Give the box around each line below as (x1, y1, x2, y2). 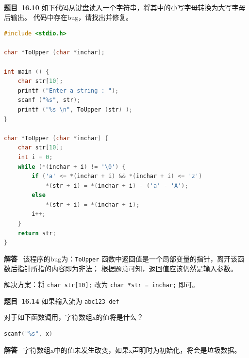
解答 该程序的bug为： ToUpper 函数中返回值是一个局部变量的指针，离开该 (4, 253, 238, 263)
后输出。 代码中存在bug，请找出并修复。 (4, 12, 133, 22)
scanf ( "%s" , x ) (4, 330, 53, 337)
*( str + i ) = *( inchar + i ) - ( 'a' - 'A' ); (45, 182, 188, 189)
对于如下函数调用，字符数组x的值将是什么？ (4, 312, 144, 322)
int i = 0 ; (17, 153, 53, 161)
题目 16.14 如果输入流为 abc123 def (4, 295, 119, 306)
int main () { (4, 68, 50, 75)
